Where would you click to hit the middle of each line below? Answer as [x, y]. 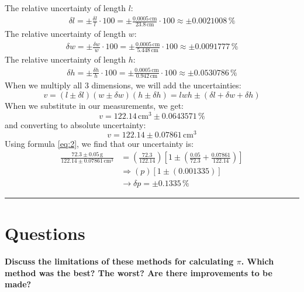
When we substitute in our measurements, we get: [94, 105]
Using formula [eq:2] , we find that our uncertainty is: [99, 144]
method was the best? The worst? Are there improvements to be [139, 272]
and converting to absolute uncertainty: [75, 124]
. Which [258, 261]
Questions [45, 233]
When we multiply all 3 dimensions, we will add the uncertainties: [123, 85]
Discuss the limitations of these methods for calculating [119, 261]
